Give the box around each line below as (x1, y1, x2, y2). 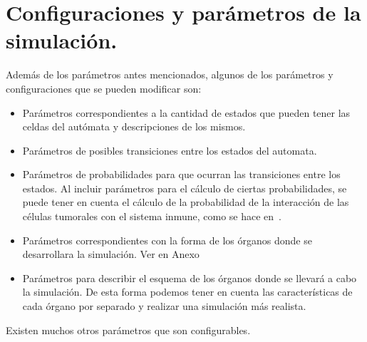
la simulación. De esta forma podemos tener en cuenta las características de (22, 284, 353, 299)
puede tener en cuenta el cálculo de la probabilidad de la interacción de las (22, 195, 349, 209)
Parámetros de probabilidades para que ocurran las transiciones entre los (22, 167, 341, 182)
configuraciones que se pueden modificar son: (6, 81, 202, 95)
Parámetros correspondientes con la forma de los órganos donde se (22, 232, 312, 247)
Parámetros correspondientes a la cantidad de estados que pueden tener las (22, 105, 351, 120)
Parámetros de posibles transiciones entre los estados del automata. (22, 142, 317, 157)
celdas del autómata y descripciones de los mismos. (22, 119, 246, 134)
